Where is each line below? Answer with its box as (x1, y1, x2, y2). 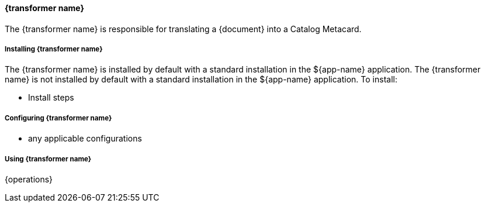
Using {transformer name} (5, 154, 92, 163)
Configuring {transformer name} (5, 113, 112, 122)
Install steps (28, 92, 74, 103)
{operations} (5, 174, 53, 184)
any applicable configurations (28, 133, 142, 144)
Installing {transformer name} (5, 45, 103, 53)
